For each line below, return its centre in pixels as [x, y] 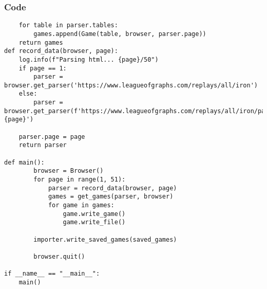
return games [41, 42]
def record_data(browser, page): [61, 51]
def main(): [24, 162]
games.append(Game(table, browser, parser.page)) [120, 34]
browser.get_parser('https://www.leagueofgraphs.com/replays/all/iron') [131, 85]
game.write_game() [94, 214]
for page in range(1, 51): [80, 180]
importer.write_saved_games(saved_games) [105, 239]
